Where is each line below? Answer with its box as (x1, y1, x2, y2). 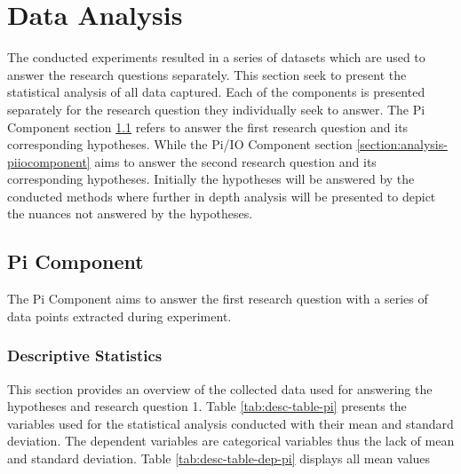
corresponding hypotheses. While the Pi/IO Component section (7, 135, 353, 154)
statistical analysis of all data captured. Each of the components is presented (7, 83, 425, 101)
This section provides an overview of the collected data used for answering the (7, 379, 433, 398)
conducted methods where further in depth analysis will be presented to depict (7, 186, 436, 205)
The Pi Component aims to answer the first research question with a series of (7, 289, 428, 308)
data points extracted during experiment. (7, 306, 232, 325)
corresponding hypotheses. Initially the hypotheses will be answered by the (7, 170, 415, 188)
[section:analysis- (356, 135, 448, 154)
